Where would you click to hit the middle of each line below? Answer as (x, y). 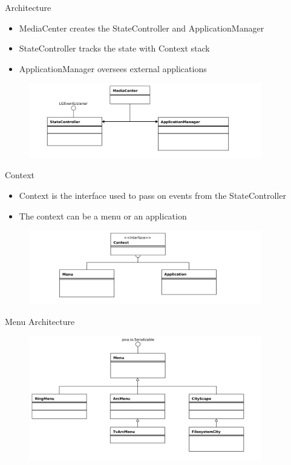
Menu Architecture (40, 321)
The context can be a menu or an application (103, 216)
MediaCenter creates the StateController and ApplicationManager (142, 28)
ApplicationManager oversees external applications (113, 68)
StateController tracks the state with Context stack (114, 48)
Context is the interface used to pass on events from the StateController (152, 195)
